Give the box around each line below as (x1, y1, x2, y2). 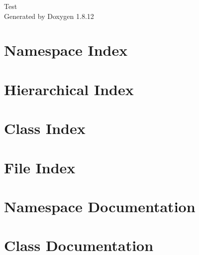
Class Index (4, 118, 86, 138)
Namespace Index (4, 40, 128, 60)
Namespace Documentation (4, 196, 196, 216)
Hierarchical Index (4, 79, 134, 99)
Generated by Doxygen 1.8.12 (4, 10, 94, 21)
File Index (4, 157, 76, 177)
